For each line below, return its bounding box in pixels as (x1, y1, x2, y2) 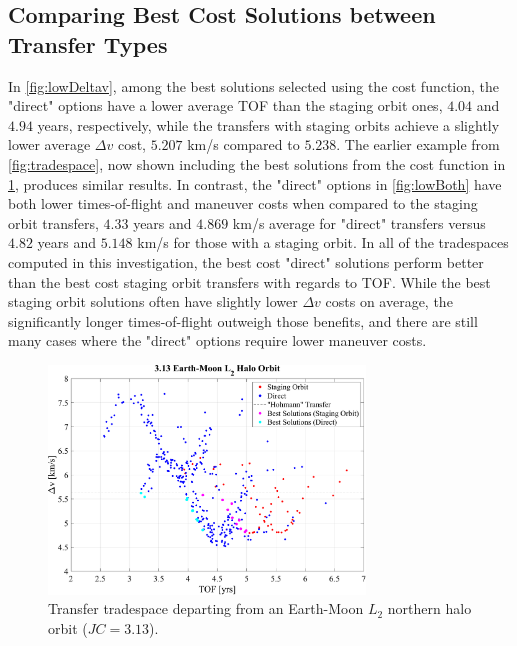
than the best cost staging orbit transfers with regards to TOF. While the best (8, 271, 491, 292)
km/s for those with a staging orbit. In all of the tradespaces (137, 232, 509, 253)
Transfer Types (8, 28, 168, 59)
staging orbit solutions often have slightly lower (8, 291, 298, 312)
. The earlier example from (336, 134, 500, 155)
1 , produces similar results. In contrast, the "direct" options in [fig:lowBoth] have (8, 173, 502, 194)
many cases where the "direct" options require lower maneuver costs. (8, 330, 427, 351)
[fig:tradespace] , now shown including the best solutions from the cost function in (8, 153, 506, 174)
